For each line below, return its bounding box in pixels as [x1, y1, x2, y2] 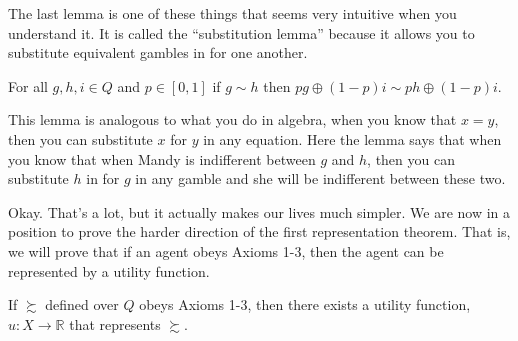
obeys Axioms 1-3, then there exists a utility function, [139, 294, 471, 315]
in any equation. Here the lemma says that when [203, 128, 502, 149]
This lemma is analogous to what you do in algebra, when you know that [8, 109, 457, 130]
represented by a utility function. [8, 260, 210, 281]
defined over [45, 294, 119, 315]
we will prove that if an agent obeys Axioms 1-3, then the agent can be [8, 240, 444, 261]
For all [8, 75, 48, 96]
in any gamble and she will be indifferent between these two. [135, 168, 506, 189]
